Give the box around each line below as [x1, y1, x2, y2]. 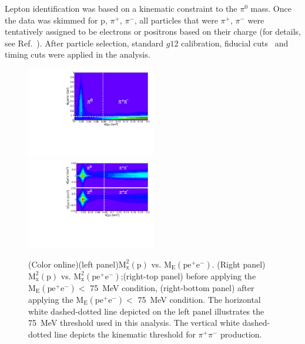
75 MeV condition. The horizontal [138, 293, 261, 305]
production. [220, 328, 262, 340]
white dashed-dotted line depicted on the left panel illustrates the [28, 305, 264, 317]
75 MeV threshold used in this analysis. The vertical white [28, 316, 240, 329]
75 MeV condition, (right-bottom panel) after [90, 281, 254, 293]
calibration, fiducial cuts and [181, 36, 289, 49]
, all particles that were [134, 14, 218, 26]
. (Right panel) [212, 258, 266, 270]
